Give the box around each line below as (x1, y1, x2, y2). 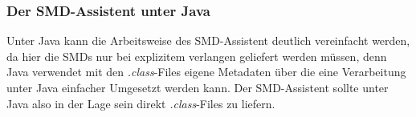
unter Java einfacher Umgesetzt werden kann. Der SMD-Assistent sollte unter (6, 79, 389, 95)
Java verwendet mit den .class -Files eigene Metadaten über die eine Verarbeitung (6, 63, 406, 80)
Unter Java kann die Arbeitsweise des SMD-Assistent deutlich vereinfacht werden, (6, 32, 410, 49)
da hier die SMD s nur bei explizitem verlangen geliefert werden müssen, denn (6, 47, 387, 64)
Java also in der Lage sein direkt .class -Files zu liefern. (6, 95, 275, 111)
